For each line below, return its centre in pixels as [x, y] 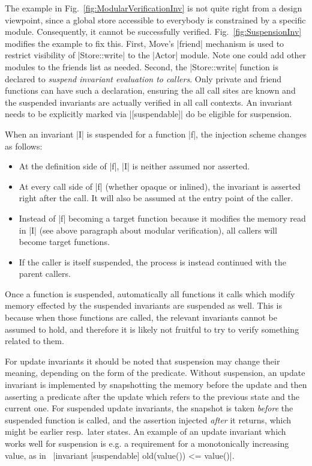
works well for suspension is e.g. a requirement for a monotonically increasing [147, 443]
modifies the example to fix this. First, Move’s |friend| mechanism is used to [145, 43]
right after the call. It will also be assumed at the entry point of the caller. [156, 198]
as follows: [24, 146]
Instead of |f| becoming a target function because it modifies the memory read [162, 218]
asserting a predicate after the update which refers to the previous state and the [152, 396]
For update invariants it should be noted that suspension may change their [142, 361]
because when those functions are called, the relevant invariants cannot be [141, 317]
